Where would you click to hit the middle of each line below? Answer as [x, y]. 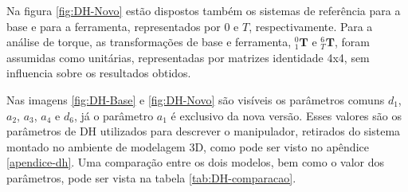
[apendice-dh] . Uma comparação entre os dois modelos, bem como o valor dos [196, 162]
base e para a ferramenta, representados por [114, 26]
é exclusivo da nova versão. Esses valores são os [286, 115]
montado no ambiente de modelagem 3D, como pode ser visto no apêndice [188, 146]
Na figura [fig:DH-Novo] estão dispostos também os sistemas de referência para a [204, 10]
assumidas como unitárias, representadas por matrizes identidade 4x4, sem [188, 57]
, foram [352, 42]
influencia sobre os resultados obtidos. [99, 73]
